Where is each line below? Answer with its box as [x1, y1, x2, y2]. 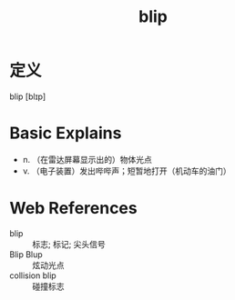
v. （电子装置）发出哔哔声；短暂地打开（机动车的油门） [22, 165, 232, 176]
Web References [9, 198, 138, 219]
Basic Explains [9, 123, 122, 144]
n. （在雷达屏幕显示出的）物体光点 [22, 154, 153, 165]
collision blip [9, 270, 56, 281]
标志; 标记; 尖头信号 [32, 238, 107, 249]
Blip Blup [9, 248, 43, 260]
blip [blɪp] [9, 91, 46, 102]
